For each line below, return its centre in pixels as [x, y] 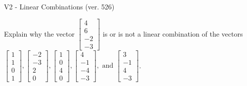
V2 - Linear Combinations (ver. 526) [59, 6]
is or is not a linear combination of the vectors [173, 33]
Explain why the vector [39, 33]
